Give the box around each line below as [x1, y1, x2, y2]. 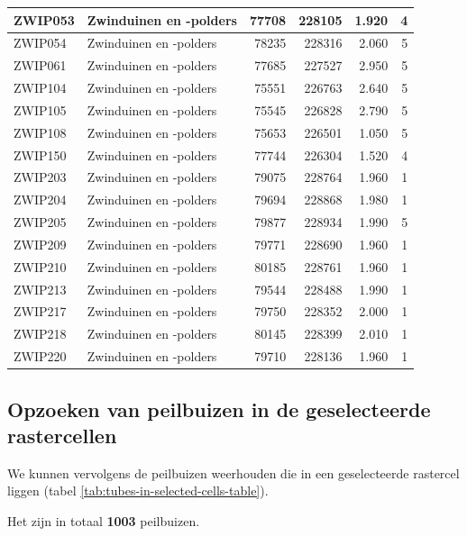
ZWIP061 [14, 56, 67, 75]
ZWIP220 [14, 347, 67, 366]
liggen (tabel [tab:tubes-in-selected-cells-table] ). [7, 481, 269, 500]
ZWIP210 [14, 257, 67, 276]
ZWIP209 [14, 234, 67, 253]
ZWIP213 [14, 279, 67, 298]
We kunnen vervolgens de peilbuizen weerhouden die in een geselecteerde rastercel [7, 463, 460, 482]
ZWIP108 [14, 123, 67, 141]
